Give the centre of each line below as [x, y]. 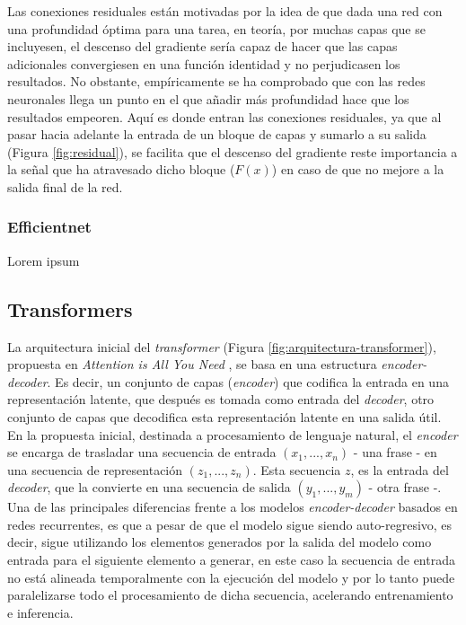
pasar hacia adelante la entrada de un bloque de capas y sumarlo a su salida [217, 134]
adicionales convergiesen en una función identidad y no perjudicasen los [204, 63]
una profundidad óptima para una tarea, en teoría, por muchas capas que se [216, 28]
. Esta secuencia [297, 469]
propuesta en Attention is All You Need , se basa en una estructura [192, 364]
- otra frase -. [405, 487]
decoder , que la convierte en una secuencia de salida [149, 487]
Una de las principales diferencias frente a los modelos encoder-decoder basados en [233, 507]
